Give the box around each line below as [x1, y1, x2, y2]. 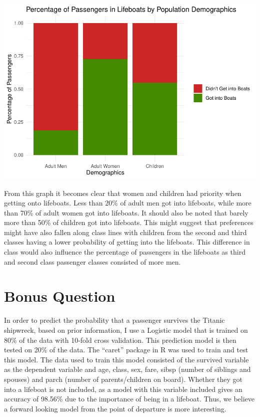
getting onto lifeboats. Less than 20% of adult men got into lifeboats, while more [4, 197, 251, 208]
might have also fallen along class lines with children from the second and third [4, 227, 247, 237]
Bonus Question [4, 286, 115, 306]
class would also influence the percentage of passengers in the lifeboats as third [4, 247, 245, 257]
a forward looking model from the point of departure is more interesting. [4, 403, 226, 413]
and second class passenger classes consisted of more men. [4, 256, 181, 267]
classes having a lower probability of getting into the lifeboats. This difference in [4, 237, 250, 247]
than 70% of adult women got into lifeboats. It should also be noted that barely [4, 207, 248, 218]
